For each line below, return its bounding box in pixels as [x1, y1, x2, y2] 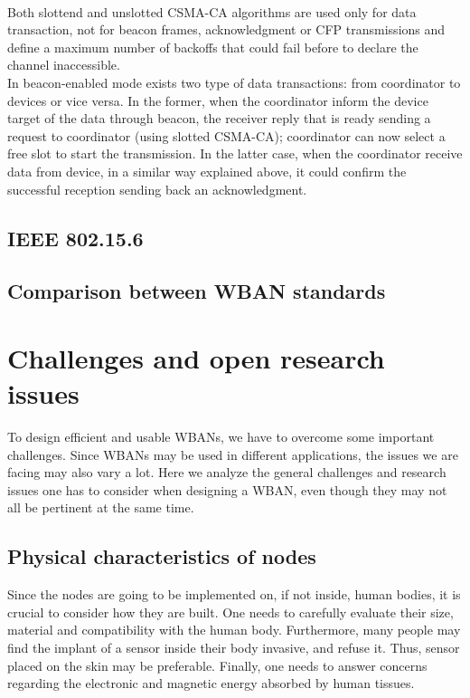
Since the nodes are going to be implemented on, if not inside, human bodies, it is [7, 585, 461, 604]
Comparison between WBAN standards [7, 277, 386, 305]
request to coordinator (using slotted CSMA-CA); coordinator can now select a [7, 126, 446, 145]
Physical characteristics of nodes [7, 542, 316, 570]
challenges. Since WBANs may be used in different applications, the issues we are [7, 445, 458, 464]
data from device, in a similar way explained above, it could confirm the [7, 161, 407, 180]
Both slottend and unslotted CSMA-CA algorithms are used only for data [7, 2, 417, 21]
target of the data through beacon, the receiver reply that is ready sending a [7, 109, 431, 128]
